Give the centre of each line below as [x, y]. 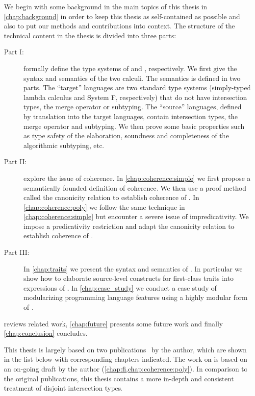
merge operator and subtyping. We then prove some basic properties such [134, 126]
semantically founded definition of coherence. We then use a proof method [135, 187]
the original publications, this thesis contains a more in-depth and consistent [119, 378]
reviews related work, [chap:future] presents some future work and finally [114, 323]
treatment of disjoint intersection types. [64, 388]
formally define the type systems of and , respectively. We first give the [130, 68]
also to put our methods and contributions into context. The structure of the [120, 26]
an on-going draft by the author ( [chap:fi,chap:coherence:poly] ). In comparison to [126, 369]
